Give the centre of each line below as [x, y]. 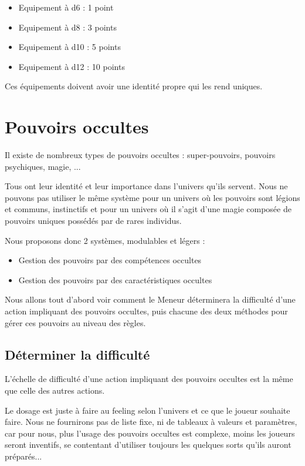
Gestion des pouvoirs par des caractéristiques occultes [115, 279]
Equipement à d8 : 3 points [67, 27]
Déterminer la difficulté [77, 354]
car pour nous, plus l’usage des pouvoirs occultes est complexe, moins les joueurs [150, 433]
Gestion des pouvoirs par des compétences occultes [110, 260]
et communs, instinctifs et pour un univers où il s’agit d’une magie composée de [148, 209]
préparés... [23, 456]
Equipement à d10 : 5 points [70, 47]
